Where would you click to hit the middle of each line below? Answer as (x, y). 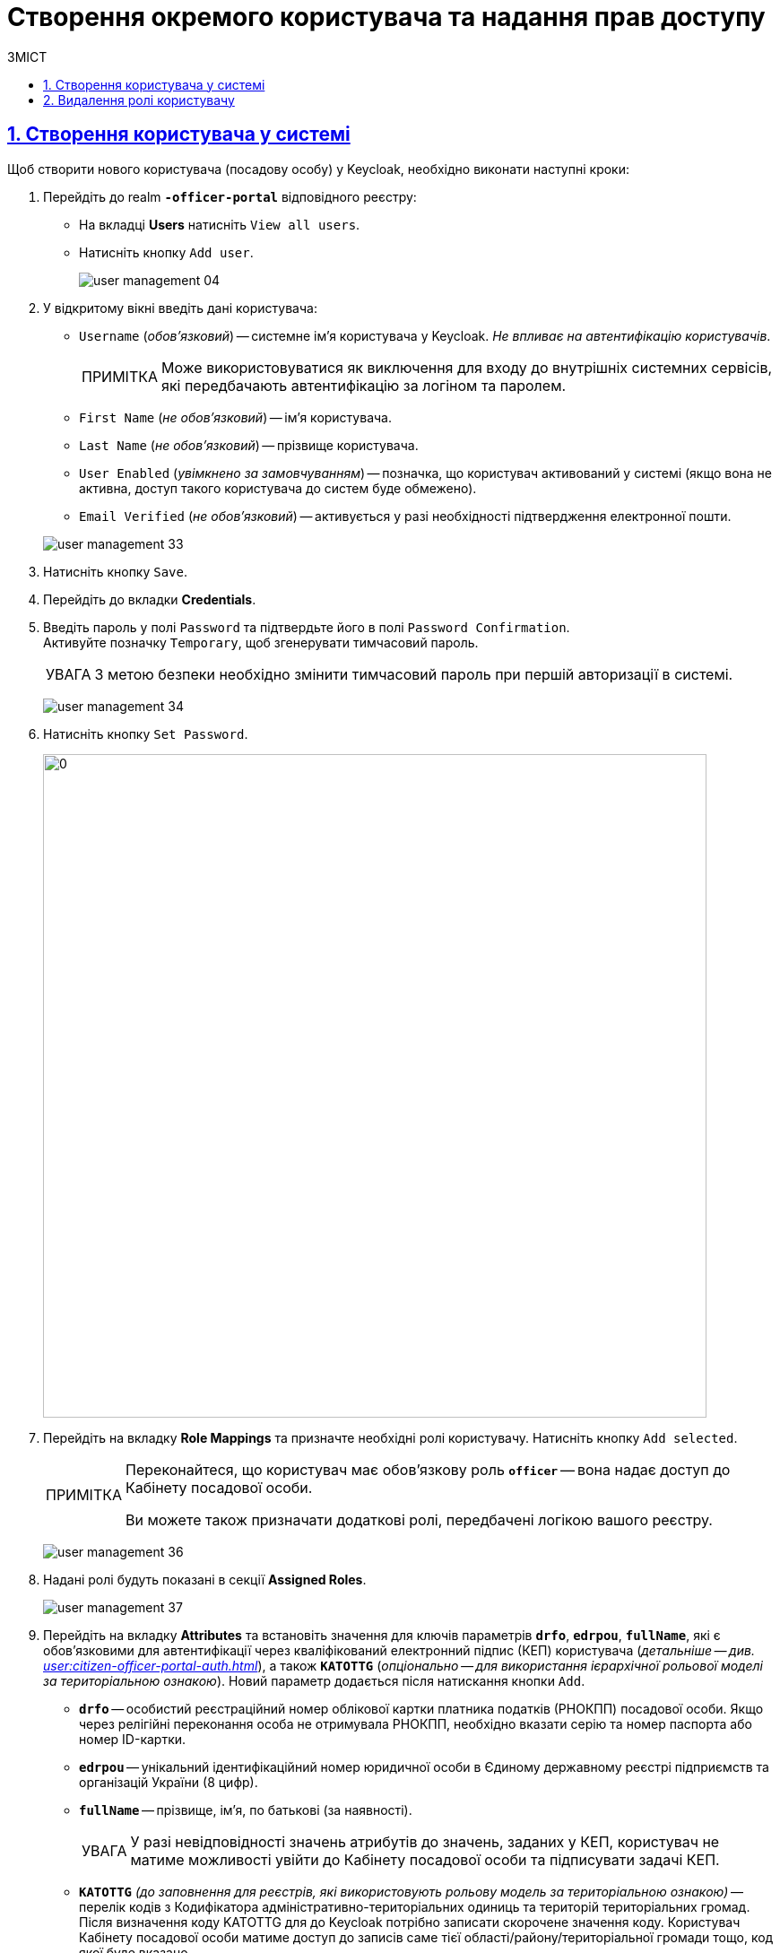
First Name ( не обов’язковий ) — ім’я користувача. (235, 417)
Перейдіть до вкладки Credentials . (150, 599)
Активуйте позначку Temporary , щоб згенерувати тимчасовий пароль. (261, 642)
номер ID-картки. (133, 1739)
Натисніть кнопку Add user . (166, 252)
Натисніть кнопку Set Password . (146, 733)
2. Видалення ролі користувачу (139, 100)
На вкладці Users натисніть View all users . (220, 224)
